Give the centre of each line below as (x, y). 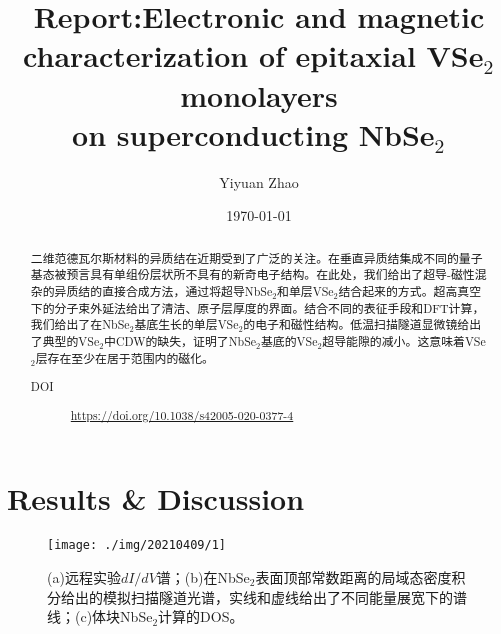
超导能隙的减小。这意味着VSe (404, 340)
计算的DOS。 (201, 616)
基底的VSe (289, 340)
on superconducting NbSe (253, 133)
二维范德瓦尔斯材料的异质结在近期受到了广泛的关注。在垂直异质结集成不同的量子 (256, 257)
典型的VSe (71, 340)
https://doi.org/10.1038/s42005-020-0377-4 (182, 414)
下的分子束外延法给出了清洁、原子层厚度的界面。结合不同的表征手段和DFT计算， (257, 307)
